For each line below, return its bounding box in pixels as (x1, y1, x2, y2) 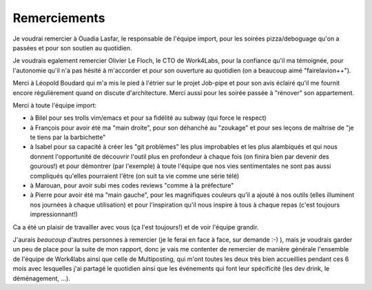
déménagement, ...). (12, 274, 70, 282)
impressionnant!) (30, 210, 79, 218)
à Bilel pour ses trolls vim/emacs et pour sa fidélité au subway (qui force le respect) (30, 114, 267, 122)
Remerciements (12, 10, 105, 25)
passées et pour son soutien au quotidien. (12, 43, 132, 52)
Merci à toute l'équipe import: (12, 101, 96, 110)
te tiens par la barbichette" (30, 133, 106, 141)
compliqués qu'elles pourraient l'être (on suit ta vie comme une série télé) (30, 172, 240, 180)
